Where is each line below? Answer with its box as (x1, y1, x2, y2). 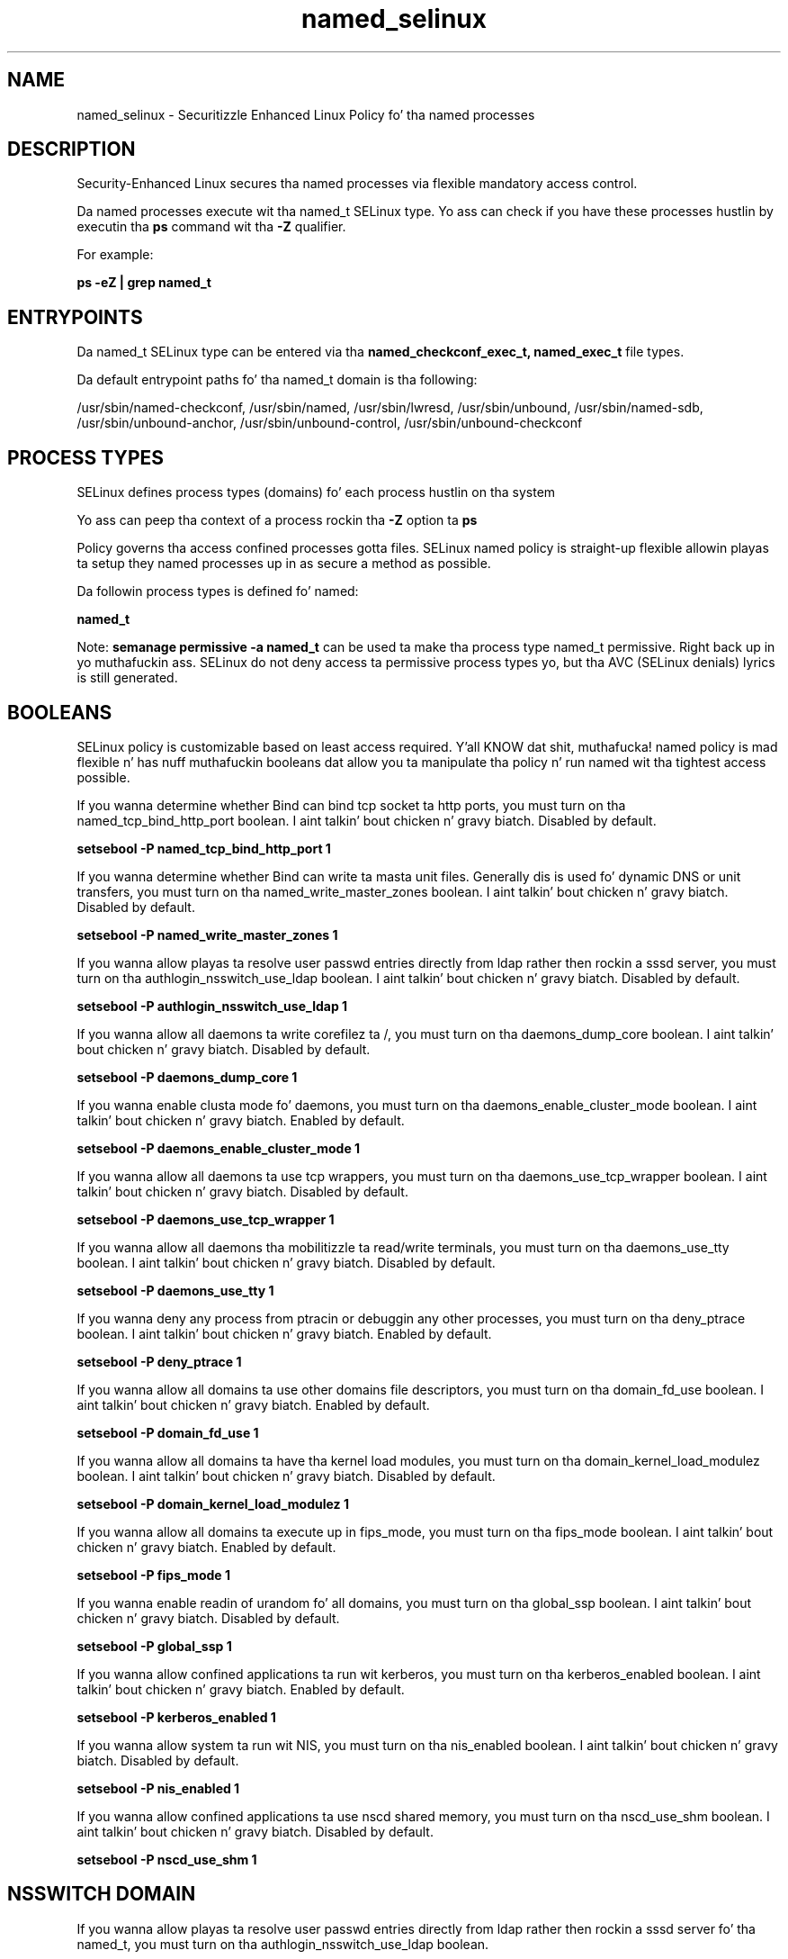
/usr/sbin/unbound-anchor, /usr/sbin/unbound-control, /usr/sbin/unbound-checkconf (76, 415, 583, 431)
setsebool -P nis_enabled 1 (76, 1780, 240, 1796)
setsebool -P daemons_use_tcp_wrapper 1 (76, 1211, 335, 1227)
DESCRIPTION (7, 138, 136, 161)
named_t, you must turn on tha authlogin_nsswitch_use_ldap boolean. (76, 1936, 489, 1952)
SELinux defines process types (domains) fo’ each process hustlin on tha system (76, 484, 556, 501)
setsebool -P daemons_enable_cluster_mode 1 (76, 1140, 361, 1156)
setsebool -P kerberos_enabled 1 (76, 1709, 276, 1725)
